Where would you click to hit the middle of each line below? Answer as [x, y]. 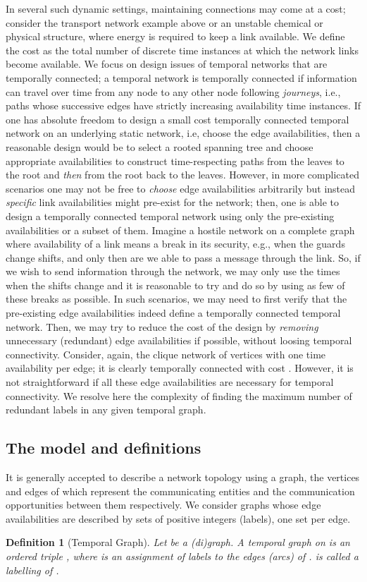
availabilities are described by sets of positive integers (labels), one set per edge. [178, 518]
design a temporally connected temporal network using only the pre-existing [170, 216]
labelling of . [32, 570]
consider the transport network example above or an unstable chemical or [164, 22]
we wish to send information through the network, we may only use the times [173, 271]
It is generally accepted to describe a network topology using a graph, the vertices [183, 477]
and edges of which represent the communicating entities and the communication [180, 491]
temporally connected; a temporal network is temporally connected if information [181, 77]
